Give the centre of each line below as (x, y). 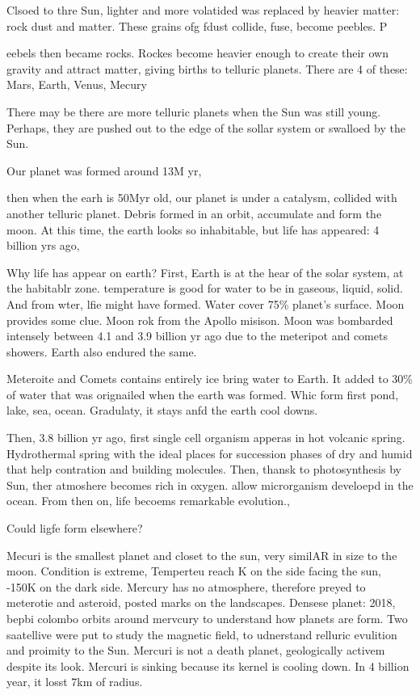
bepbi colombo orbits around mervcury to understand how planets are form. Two (207, 618)
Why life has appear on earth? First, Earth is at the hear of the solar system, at (205, 272)
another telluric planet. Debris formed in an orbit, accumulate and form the (194, 213)
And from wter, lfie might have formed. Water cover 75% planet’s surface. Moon (206, 303)
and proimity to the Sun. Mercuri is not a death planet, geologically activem (196, 650)
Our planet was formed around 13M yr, (104, 170)
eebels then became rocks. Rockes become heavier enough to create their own (197, 53)
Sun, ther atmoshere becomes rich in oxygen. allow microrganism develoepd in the (210, 484)
